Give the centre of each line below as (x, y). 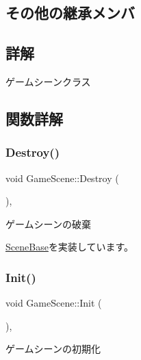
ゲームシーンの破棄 (48, 223)
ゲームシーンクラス (48, 81)
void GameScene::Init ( (54, 303)
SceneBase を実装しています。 (70, 247)
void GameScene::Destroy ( (62, 178)
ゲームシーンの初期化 (53, 349)
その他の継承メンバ (70, 13)
